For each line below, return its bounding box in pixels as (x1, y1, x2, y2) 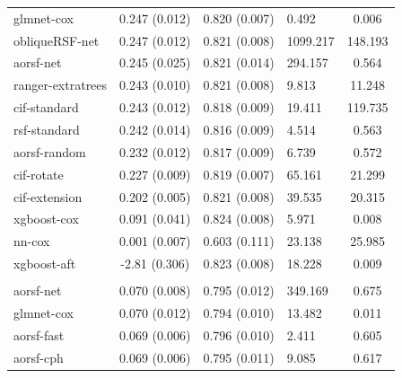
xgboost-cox (13, 209, 79, 228)
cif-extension (13, 187, 83, 206)
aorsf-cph (13, 347, 64, 366)
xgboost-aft (13, 254, 76, 273)
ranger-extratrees (13, 75, 108, 94)
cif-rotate (13, 164, 64, 183)
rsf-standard (13, 119, 80, 138)
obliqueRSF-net (13, 31, 100, 49)
